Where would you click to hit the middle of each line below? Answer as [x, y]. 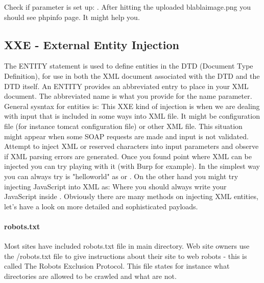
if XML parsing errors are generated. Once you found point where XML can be [128, 156]
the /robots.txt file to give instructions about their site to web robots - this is [126, 256]
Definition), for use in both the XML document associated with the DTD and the [132, 75]
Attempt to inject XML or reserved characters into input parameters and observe [131, 146]
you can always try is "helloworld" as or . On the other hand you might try [121, 176]
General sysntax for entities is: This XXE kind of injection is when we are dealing [132, 106]
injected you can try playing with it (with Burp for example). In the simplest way [132, 166]
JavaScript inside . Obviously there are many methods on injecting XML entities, [131, 196]
